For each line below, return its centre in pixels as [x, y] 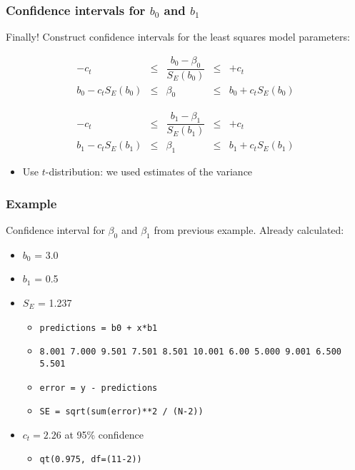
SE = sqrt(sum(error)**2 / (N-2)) [121, 412]
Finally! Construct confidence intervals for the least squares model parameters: [178, 37]
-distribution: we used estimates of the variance [149, 172]
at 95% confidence [104, 434]
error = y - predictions [99, 388]
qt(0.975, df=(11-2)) [91, 460]
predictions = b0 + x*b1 [99, 328]
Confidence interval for [55, 230]
